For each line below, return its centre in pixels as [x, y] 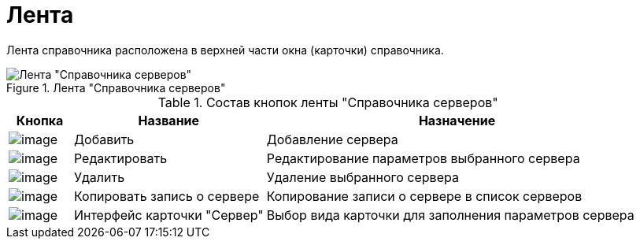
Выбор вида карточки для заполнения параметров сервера [450, 215]
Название [169, 120]
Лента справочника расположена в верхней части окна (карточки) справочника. [225, 50]
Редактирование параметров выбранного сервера [423, 158]
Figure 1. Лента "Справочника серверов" [116, 87]
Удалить [99, 177]
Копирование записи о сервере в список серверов [424, 196]
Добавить [104, 139]
